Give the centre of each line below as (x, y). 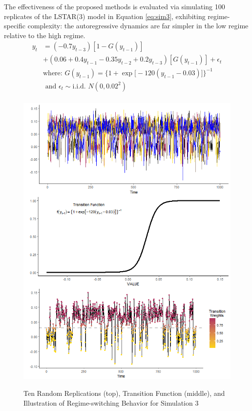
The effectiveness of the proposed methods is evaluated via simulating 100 (115, 6)
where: (53, 73)
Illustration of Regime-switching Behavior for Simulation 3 (111, 402)
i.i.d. (79, 86)
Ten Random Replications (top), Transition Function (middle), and (124, 393)
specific (15, 26)
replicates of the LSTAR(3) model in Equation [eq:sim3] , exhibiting (105, 16)
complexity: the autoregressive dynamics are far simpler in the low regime (138, 26)
